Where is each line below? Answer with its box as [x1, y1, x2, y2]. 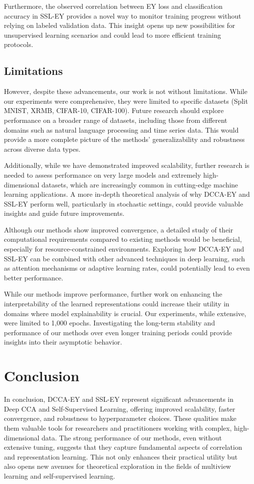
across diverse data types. [4, 143, 81, 154]
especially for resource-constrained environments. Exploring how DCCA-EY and [4, 244, 244, 254]
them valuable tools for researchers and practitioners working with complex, [4, 422, 232, 433]
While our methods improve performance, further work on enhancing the [4, 289, 223, 299]
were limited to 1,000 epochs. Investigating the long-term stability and [4, 318, 215, 328]
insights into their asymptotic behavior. [4, 337, 122, 347]
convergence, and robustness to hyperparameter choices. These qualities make [4, 413, 237, 423]
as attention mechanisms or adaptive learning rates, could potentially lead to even [4, 263, 250, 273]
